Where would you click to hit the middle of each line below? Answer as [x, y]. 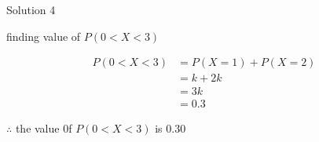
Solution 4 [31, 9]
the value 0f [44, 128]
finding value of [44, 36]
